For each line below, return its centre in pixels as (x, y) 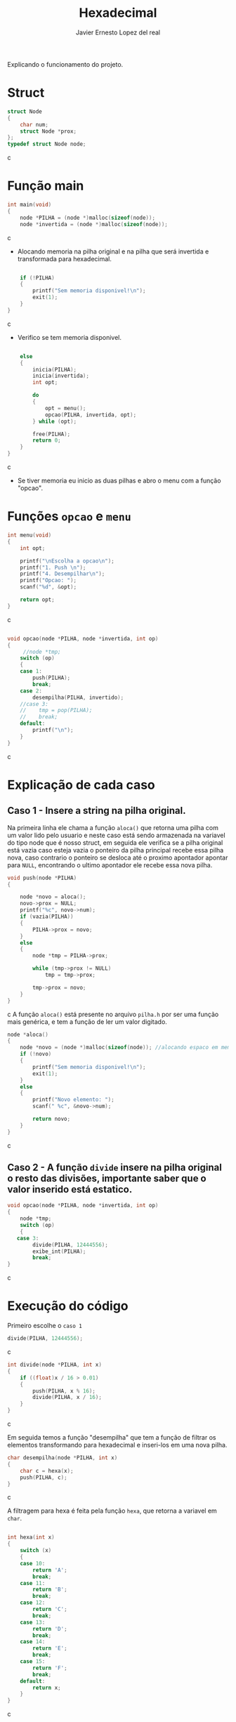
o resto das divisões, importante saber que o (107, 1179)
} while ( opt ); (55, 421)
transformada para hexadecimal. (65, 258)
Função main (46, 186)
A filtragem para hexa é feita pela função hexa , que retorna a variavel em (112, 1511)
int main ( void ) (29, 205)
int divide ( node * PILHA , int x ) (54, 1365)
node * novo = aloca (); (53, 897)
